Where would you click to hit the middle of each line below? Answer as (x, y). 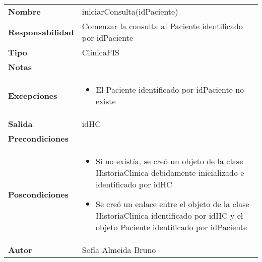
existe (106, 101)
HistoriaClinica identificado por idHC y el (170, 215)
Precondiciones (38, 138)
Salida (20, 124)
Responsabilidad (41, 32)
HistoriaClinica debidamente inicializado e (170, 173)
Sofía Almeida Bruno (119, 250)
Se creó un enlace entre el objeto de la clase (173, 204)
